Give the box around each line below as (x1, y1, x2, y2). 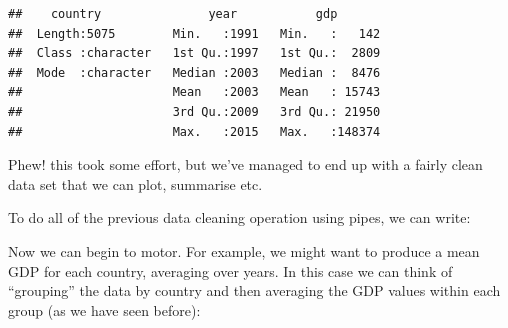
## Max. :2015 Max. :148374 (8, 124, 381, 139)
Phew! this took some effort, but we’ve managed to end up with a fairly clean (8, 154, 483, 175)
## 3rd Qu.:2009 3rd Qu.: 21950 (8, 104, 381, 119)
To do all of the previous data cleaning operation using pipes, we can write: (8, 207, 471, 228)
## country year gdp (8, 7, 338, 21)
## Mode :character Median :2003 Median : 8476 (8, 65, 381, 80)
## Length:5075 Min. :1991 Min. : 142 (8, 26, 381, 41)
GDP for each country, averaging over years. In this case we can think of (8, 260, 453, 281)
